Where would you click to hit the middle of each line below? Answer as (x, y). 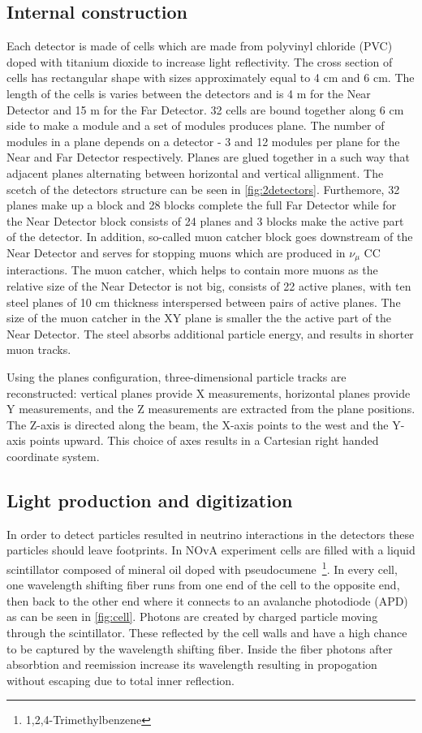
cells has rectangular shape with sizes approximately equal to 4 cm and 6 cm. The (211, 78)
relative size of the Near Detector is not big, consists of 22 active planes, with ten (209, 285)
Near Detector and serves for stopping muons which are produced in (176, 252)
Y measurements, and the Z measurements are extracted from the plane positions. (211, 409)
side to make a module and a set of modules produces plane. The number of (196, 125)
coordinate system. (53, 456)
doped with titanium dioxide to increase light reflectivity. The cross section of (200, 61)
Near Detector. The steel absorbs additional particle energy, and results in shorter (210, 333)
